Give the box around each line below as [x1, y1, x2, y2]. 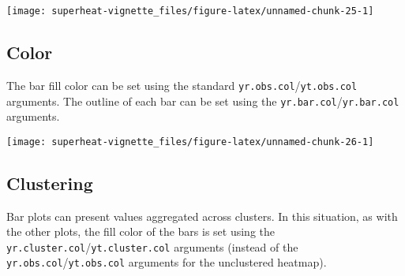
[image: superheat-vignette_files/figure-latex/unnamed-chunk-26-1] [6, 136, 374, 147]
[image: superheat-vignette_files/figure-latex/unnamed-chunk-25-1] [6, 6, 374, 17]
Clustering [6, 170, 93, 195]
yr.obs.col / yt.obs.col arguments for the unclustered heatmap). [6, 254, 327, 270]
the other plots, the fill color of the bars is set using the [6, 223, 275, 240]
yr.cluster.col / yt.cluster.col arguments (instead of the [6, 238, 298, 255]
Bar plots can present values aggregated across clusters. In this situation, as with [6, 207, 398, 224]
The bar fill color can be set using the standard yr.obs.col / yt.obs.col [6, 76, 358, 93]
